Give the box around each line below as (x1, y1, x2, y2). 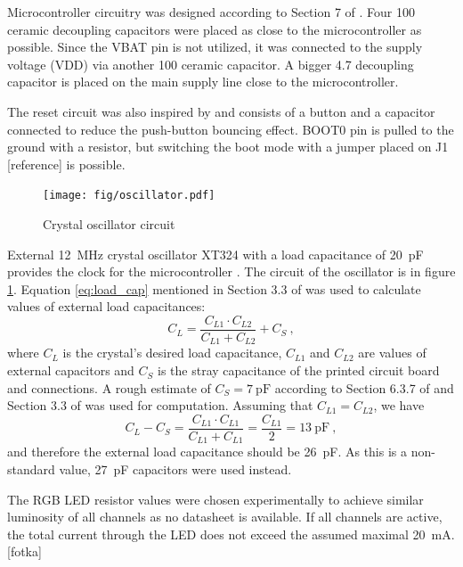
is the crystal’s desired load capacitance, (62, 343, 282, 362)
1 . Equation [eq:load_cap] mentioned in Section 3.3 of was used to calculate (7, 279, 421, 298)
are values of (358, 343, 426, 362)
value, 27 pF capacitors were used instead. (59, 459, 292, 478)
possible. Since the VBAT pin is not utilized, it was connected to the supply (7, 37, 423, 56)
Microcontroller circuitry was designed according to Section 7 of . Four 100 (7, 3, 415, 21)
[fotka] (7, 542, 42, 561)
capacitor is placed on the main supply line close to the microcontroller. (7, 72, 399, 91)
